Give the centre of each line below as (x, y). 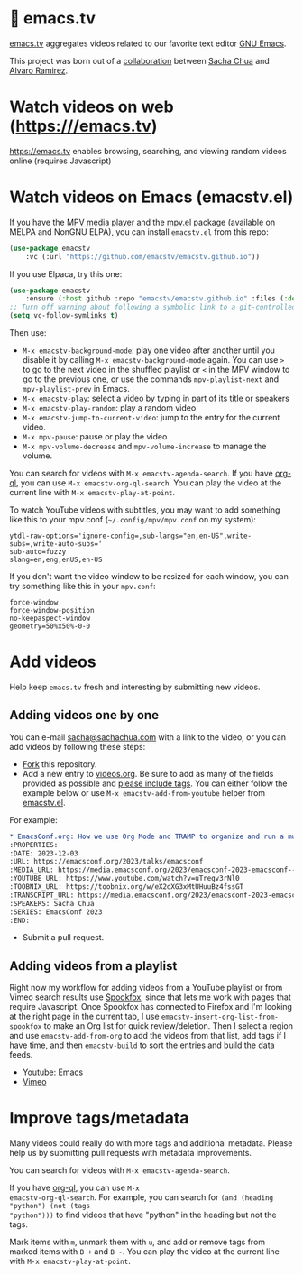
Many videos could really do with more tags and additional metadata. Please (151, 1143)
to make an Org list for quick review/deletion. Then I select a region (168, 1026)
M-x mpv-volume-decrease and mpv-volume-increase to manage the (144, 447)
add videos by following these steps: (78, 746)
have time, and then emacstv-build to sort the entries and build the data (142, 1045)
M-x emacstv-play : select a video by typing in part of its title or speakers (156, 398)
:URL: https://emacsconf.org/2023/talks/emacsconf (106, 862)
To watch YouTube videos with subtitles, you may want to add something (145, 510)
